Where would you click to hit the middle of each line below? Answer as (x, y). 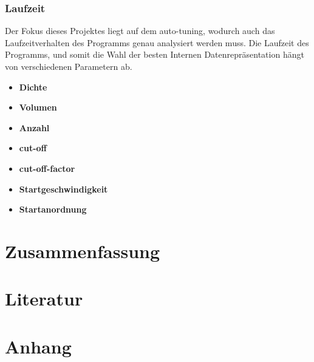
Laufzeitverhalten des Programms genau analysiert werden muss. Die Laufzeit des (157, 42)
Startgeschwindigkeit (63, 189)
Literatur (44, 299)
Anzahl (34, 127)
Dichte (33, 87)
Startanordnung (53, 209)
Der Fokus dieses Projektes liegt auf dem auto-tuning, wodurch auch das (140, 31)
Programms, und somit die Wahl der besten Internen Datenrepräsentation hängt (155, 54)
